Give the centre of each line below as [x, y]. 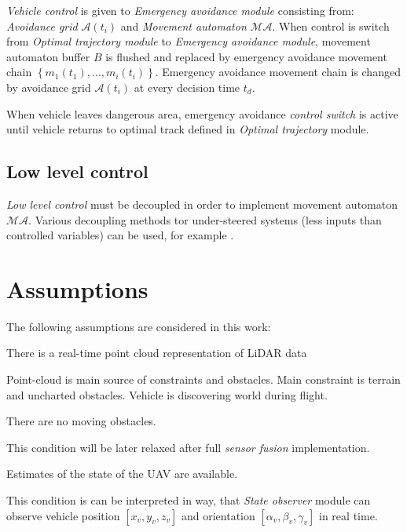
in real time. [348, 515]
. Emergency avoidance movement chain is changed [278, 72]
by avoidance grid [49, 87]
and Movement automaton [183, 26]
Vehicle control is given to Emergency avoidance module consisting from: [180, 10]
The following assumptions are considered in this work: [139, 326]
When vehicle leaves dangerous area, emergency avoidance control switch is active [202, 113]
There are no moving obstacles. [81, 421]
